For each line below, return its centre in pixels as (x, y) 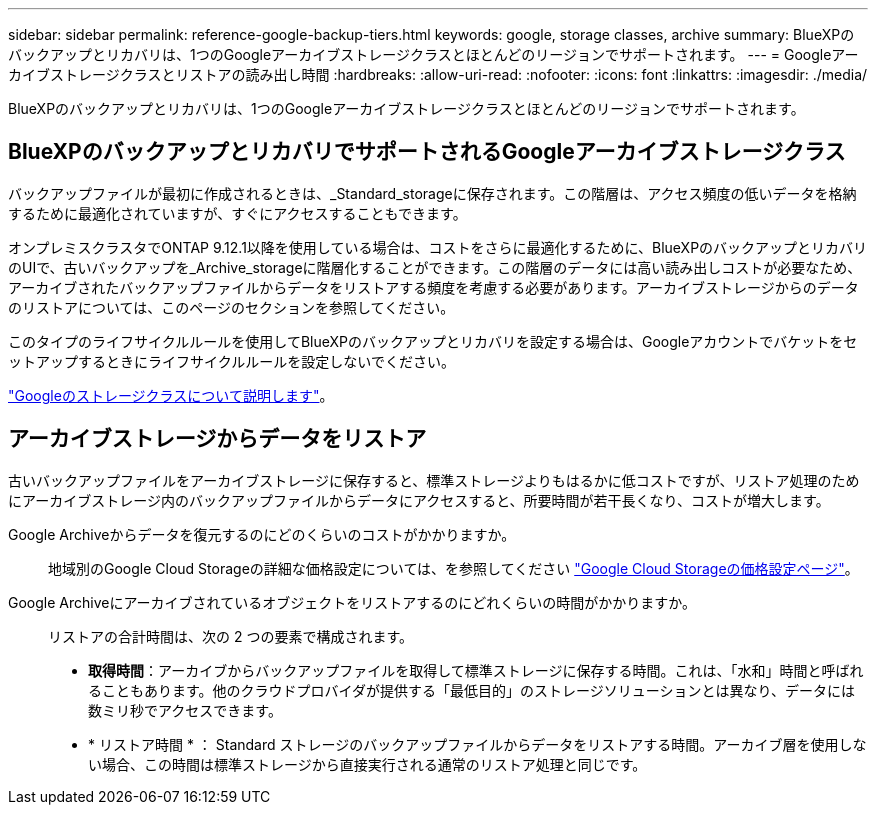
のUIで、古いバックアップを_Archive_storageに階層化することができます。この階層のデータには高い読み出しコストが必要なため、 (435, 267)
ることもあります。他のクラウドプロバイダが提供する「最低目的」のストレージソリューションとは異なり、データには (471, 690)
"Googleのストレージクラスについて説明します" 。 (171, 395)
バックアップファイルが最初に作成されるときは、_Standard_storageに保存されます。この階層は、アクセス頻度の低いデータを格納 (432, 193)
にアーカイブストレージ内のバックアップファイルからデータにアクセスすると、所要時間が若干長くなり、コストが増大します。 (419, 500)
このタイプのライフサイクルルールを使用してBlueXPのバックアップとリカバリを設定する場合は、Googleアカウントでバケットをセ (433, 341)
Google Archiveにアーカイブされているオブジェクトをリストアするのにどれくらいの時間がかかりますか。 (352, 602)
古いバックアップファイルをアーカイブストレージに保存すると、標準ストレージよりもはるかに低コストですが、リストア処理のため (434, 480)
